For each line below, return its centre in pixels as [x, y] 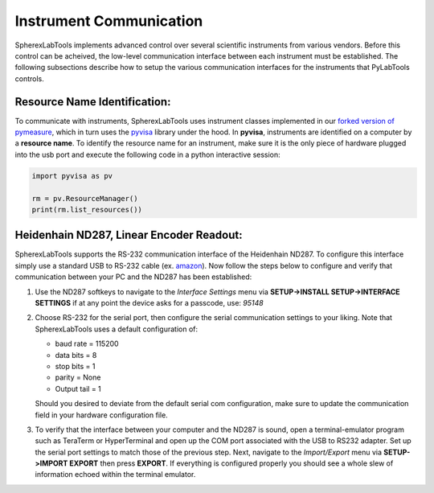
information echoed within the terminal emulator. [115, 475]
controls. [29, 78]
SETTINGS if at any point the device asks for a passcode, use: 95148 [149, 303]
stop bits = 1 [75, 366]
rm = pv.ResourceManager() [85, 198]
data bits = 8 [76, 355]
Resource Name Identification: [93, 102]
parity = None [78, 377]
